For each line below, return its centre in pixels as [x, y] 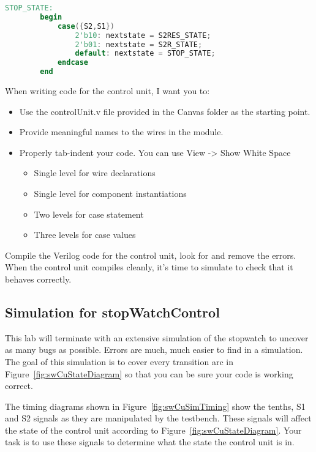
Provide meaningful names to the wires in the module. [121, 132]
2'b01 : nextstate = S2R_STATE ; [139, 44]
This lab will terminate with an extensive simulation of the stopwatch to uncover [157, 337]
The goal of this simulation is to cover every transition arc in [119, 361]
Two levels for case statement [89, 214]
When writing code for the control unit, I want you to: [107, 91]
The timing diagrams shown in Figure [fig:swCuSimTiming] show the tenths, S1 [155, 406]
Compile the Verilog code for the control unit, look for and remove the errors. [151, 255]
